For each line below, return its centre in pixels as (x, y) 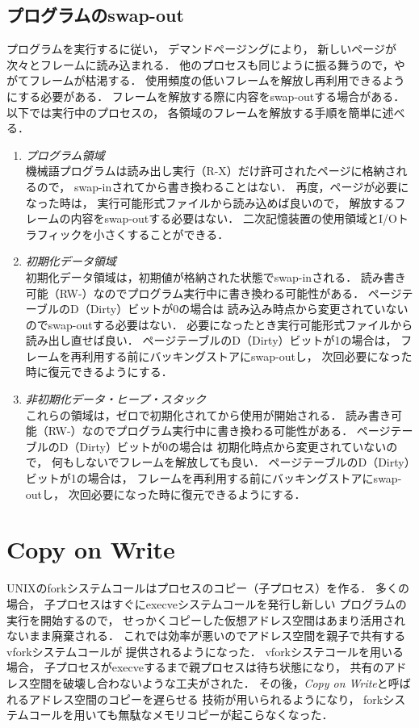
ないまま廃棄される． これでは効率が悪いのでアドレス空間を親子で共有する (206, 636)
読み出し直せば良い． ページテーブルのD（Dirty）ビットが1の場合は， (211, 340)
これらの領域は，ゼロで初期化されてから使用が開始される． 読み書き (208, 414)
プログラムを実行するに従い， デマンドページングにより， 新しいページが (202, 49)
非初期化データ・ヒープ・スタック (115, 399)
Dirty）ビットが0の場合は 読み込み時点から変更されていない (249, 309)
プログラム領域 (65, 155)
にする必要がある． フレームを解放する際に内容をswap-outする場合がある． (206, 96)
